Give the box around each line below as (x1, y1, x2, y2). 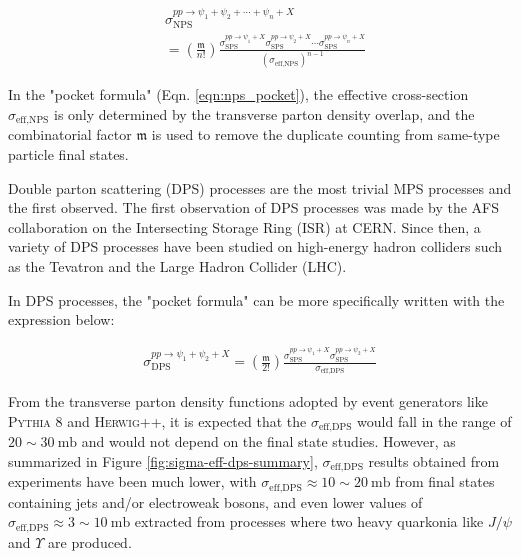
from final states (395, 471, 495, 492)
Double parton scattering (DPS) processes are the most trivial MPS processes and (8, 177, 512, 198)
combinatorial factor (8, 124, 132, 145)
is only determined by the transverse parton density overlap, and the (53, 103, 475, 124)
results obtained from (368, 450, 500, 471)
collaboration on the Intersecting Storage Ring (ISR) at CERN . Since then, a (8, 216, 481, 237)
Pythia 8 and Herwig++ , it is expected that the (8, 410, 307, 431)
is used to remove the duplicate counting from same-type (151, 124, 500, 145)
